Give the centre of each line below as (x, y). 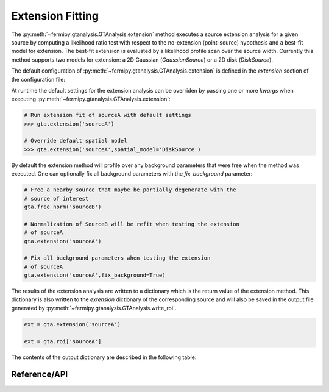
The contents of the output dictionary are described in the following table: (104, 357)
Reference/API (40, 375)
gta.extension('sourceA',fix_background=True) (95, 275)
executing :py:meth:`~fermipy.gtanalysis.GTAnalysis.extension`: (91, 99)
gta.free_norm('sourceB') (63, 207)
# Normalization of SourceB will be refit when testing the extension (132, 224)
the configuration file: (38, 79)
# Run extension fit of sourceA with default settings (108, 115)
